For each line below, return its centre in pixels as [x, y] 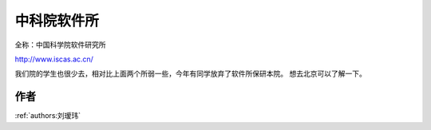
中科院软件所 [57, 21]
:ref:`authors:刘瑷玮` [48, 116]
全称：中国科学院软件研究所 [60, 45]
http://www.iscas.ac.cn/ [54, 59]
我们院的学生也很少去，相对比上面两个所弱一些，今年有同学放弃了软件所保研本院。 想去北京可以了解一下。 [190, 74]
